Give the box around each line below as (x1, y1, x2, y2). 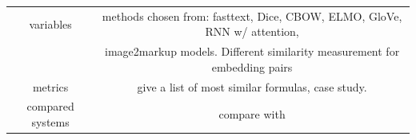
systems (31, 114, 70, 130)
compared (26, 98, 74, 115)
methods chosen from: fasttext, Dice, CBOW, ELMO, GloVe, (102, 7, 402, 24)
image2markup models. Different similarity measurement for (105, 43, 400, 60)
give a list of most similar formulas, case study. (137, 78, 367, 95)
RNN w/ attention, (205, 23, 299, 40)
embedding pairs (211, 58, 293, 75)
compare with (218, 106, 286, 122)
